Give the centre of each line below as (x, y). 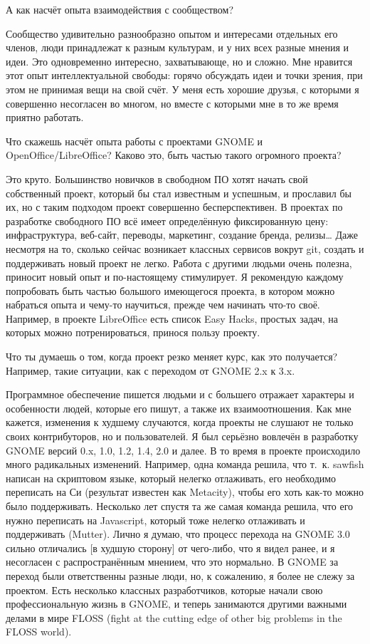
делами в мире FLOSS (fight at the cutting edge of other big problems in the (174, 617)
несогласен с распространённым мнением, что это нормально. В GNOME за (172, 562)
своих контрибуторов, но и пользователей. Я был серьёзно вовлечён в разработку (182, 436)
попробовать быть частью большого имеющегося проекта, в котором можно (170, 290)
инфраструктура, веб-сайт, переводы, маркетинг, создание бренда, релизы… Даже (182, 235)
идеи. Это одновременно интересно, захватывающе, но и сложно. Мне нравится (179, 61)
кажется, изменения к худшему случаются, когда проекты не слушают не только (180, 422)
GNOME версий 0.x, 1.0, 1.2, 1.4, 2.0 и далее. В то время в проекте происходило (183, 450)
